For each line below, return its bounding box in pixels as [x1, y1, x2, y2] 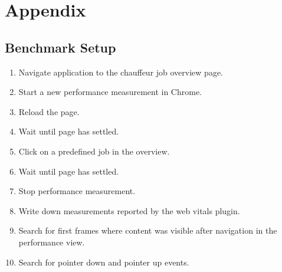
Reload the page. [18, 105, 80, 117]
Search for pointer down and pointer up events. [18, 255, 189, 268]
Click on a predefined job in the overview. [18, 145, 170, 157]
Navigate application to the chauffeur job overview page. [18, 65, 223, 78]
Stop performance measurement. [18, 185, 136, 197]
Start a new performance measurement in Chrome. [18, 86, 202, 98]
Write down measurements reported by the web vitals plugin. [18, 204, 240, 217]
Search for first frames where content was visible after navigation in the [18, 224, 277, 237]
